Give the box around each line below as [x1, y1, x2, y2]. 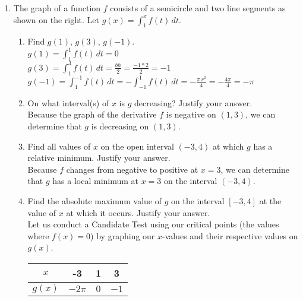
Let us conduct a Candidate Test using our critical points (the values [27, 218, 279, 230]
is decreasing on [91, 120, 149, 132]
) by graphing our [90, 229, 155, 242]
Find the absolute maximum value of [27, 195, 162, 207]
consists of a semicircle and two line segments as [110, 2, 286, 14]
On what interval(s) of [27, 96, 109, 109]
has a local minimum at [52, 175, 139, 187]
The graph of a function [13, 2, 101, 14]
